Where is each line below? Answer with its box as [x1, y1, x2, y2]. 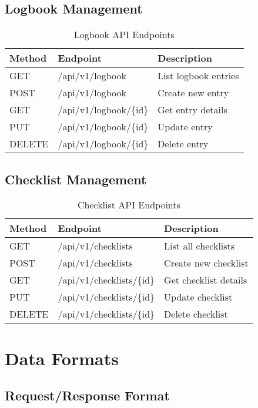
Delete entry [158, 137, 209, 151]
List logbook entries [158, 69, 239, 83]
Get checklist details [164, 273, 247, 287]
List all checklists [164, 239, 235, 253]
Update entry [158, 120, 213, 134]
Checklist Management [5, 170, 147, 188]
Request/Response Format [5, 386, 170, 404]
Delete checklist [164, 307, 228, 321]
